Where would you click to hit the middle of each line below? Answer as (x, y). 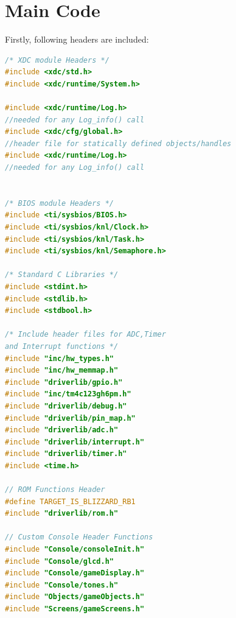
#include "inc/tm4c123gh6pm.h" (68, 394)
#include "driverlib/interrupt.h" (75, 442)
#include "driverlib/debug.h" (66, 406)
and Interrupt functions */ (62, 346)
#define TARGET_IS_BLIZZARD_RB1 (70, 501)
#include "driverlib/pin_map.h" (70, 418)
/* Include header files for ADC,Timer (85, 335)
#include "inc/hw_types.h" (59, 358)
